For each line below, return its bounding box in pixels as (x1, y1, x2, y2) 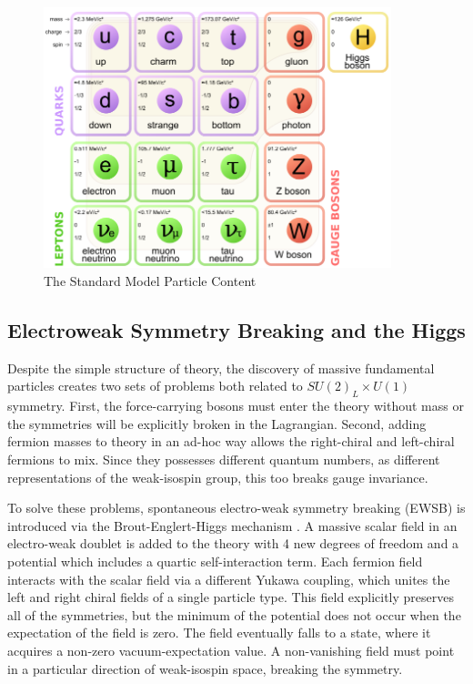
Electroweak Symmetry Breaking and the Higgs (7, 316, 466, 344)
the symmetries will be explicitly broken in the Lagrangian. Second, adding (7, 413, 427, 433)
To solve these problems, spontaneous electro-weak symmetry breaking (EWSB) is (7, 498, 466, 517)
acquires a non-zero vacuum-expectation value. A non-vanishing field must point (7, 640, 455, 659)
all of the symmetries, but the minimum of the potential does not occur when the (7, 605, 461, 624)
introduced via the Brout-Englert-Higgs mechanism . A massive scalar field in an (7, 516, 458, 535)
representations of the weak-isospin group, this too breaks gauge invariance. (7, 467, 428, 486)
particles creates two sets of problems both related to (7, 376, 303, 395)
